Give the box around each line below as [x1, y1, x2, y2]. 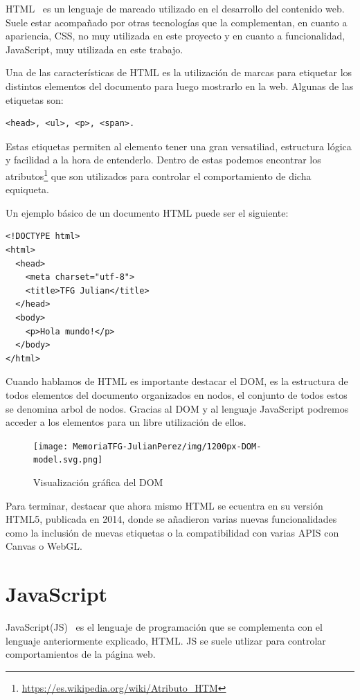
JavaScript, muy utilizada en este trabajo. [6, 42, 183, 56]
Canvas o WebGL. [6, 539, 82, 553]
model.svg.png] [33, 455, 103, 465]
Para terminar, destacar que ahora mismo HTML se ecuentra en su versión [6, 498, 323, 512]
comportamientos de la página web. [6, 647, 156, 661]
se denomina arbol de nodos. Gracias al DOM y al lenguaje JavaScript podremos [6, 401, 349, 415]
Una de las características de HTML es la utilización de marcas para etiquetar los [6, 65, 352, 80]
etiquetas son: [6, 92, 64, 107]
